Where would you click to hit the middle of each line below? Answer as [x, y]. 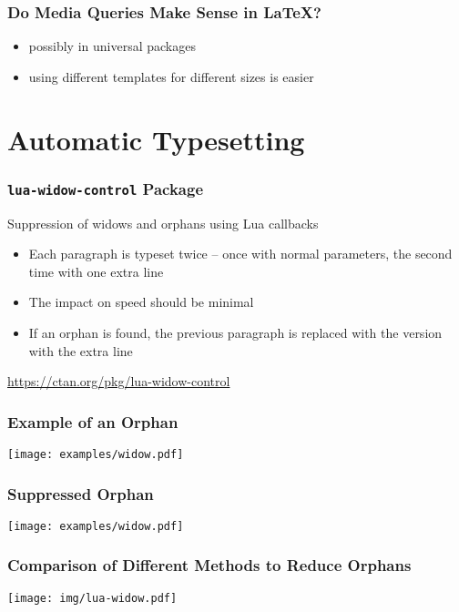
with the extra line [81, 350]
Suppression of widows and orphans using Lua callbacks [163, 223]
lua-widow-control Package [106, 188]
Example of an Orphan [93, 421]
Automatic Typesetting [156, 139]
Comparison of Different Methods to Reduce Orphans [209, 565]
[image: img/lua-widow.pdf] [92, 598]
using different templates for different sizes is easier [171, 76]
